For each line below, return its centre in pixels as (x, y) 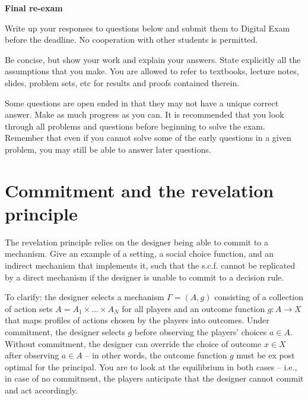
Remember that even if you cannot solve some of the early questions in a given (148, 138)
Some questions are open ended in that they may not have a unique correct (142, 103)
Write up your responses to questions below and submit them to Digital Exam (147, 28)
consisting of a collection (259, 297)
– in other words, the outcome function (156, 355)
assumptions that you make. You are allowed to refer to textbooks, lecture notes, (152, 71)
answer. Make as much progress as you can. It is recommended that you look (145, 114)
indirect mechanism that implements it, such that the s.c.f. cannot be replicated (150, 265)
